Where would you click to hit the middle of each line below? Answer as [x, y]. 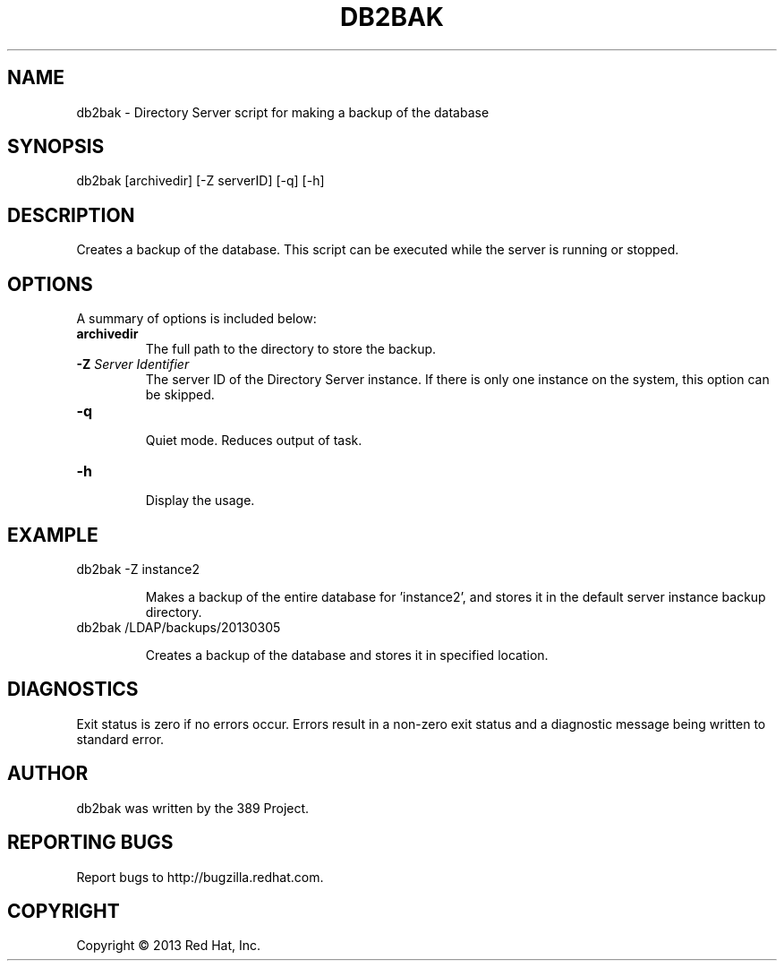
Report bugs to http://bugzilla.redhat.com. [200, 877]
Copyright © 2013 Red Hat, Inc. [169, 946]
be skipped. [180, 395]
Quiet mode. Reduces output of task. [254, 441]
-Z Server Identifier [133, 364]
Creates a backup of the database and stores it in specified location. [347, 655]
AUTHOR [48, 774]
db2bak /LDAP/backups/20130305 [179, 627]
